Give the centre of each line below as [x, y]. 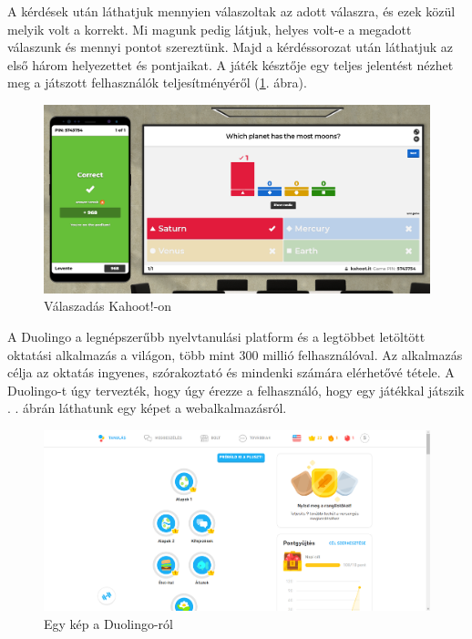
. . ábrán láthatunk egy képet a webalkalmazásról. [147, 408]
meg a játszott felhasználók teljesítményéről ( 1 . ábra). [157, 82]
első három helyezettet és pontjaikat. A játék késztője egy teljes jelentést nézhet [231, 64]
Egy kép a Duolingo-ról [109, 624]
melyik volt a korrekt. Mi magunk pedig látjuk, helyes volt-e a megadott [210, 29]
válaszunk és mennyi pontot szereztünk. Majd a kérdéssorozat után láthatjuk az [230, 47]
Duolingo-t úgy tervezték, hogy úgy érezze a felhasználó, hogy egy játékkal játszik [236, 390]
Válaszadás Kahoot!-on [108, 306]
